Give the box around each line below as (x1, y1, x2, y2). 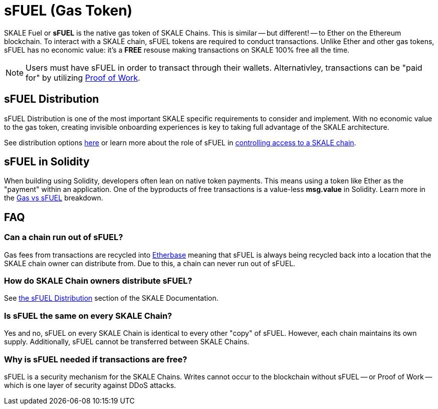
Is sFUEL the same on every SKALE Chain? (4, 310, 172, 321)
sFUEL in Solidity (4, 155, 90, 168)
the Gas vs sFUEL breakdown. (4, 193, 103, 202)
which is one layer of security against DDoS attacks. (4, 380, 176, 389)
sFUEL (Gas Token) (4, 2, 133, 19)
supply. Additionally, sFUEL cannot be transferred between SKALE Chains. (4, 337, 250, 346)
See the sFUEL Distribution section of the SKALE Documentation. (4, 294, 218, 303)
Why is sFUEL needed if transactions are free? (4, 354, 187, 364)
